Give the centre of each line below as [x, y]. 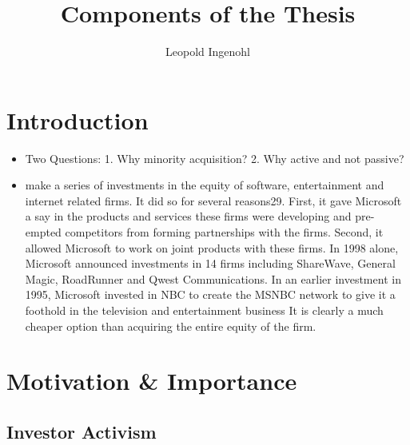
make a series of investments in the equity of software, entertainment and [205, 185]
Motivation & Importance [152, 381]
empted [43, 232]
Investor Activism [82, 431]
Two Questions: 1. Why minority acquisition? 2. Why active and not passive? [215, 158]
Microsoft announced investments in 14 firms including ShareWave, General [210, 263]
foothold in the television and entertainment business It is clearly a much [204, 310]
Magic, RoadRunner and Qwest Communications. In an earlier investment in [213, 278]
